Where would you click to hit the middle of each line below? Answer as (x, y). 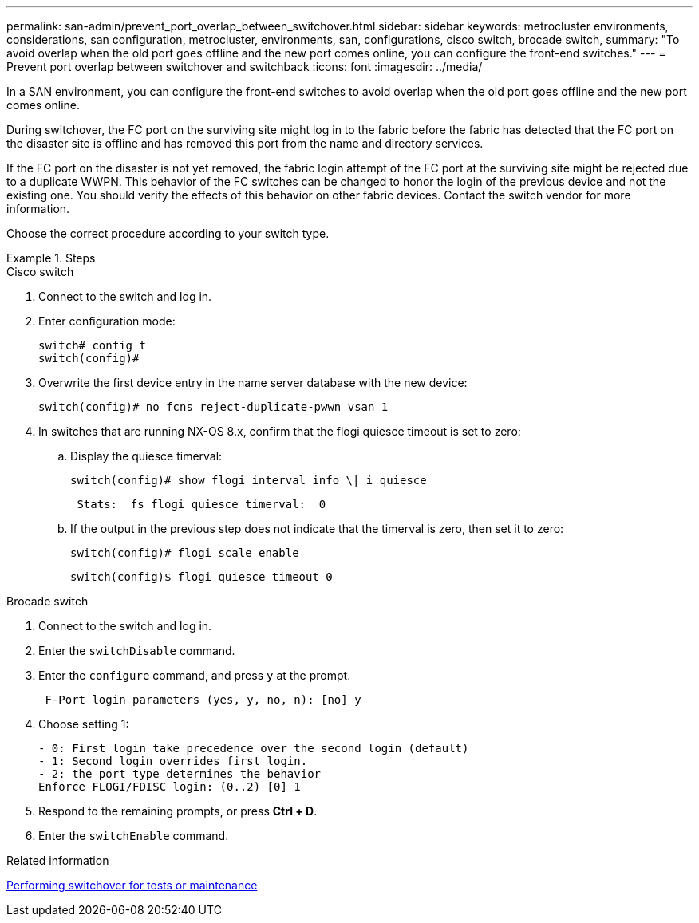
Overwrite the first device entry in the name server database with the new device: (253, 383)
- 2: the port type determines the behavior (180, 774)
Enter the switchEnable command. (134, 836)
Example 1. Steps (51, 258)
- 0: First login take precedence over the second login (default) (254, 748)
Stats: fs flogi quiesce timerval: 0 (201, 504)
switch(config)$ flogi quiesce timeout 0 (201, 577)
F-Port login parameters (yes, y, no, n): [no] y (203, 700)
